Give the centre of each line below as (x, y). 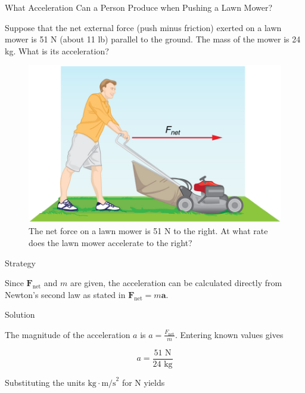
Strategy (20, 262)
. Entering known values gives (229, 334)
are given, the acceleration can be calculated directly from (176, 283)
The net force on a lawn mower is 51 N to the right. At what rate (148, 231)
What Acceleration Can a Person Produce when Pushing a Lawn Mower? (139, 7)
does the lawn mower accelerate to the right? (111, 243)
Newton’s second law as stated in (65, 294)
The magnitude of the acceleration (68, 334)
